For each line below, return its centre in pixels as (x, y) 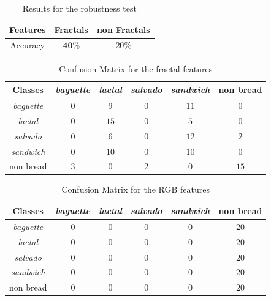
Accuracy (27, 45)
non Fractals (123, 29)
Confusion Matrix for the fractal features (136, 68)
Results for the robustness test (79, 8)
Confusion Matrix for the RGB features (135, 189)
